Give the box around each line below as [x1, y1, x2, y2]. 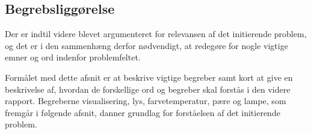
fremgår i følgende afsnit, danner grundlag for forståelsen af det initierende [5, 106, 280, 118]
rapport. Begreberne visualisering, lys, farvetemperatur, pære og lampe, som [5, 95, 286, 107]
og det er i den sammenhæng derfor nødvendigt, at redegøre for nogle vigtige [5, 39, 288, 51]
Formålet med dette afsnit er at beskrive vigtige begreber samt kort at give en [5, 71, 293, 83]
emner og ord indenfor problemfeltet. [5, 51, 141, 63]
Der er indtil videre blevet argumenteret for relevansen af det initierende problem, [5, 28, 307, 40]
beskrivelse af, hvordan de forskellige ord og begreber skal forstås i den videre [5, 83, 291, 95]
